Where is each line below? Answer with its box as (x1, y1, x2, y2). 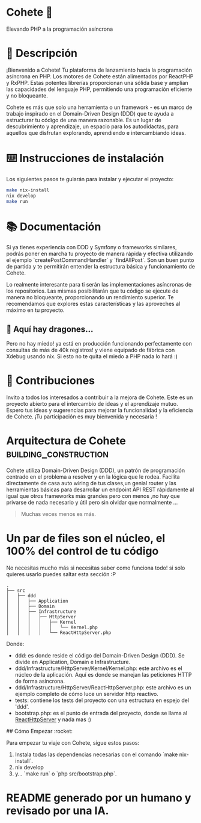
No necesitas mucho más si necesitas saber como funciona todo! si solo (6, 564, 185, 571)
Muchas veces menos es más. (20, 511, 96, 518)
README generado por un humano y (6, 791, 191, 805)
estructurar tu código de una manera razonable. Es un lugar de (6, 116, 162, 123)
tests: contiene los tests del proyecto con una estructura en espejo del (14, 697, 190, 704)
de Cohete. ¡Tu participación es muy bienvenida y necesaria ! (6, 413, 157, 420)
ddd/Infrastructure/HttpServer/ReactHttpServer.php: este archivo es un (14, 684, 191, 691)
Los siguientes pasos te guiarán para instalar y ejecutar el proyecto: (6, 175, 174, 182)
